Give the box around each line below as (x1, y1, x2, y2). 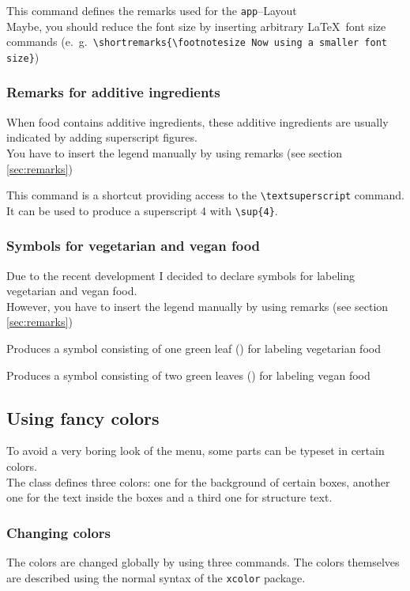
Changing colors (6, 522, 111, 542)
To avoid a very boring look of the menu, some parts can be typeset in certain (6, 442, 385, 459)
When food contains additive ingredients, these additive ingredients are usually (6, 113, 389, 130)
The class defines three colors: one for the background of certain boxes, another (6, 473, 390, 490)
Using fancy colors (6, 405, 160, 430)
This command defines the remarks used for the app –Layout (6, 2, 297, 18)
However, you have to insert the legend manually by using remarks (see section (6, 297, 389, 314)
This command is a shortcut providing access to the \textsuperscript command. (6, 187, 404, 203)
